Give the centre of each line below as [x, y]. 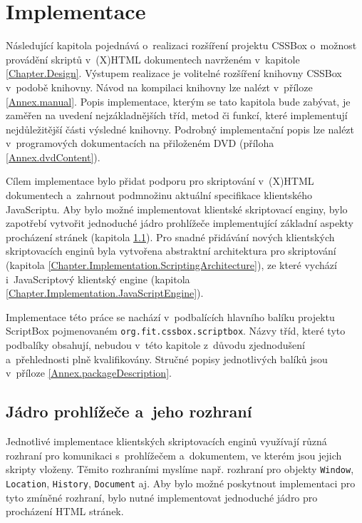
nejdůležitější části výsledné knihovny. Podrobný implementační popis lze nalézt [180, 129]
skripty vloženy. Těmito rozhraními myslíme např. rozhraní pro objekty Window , [180, 469]
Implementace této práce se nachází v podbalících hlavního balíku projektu [170, 316]
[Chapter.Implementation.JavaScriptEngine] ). [105, 293]
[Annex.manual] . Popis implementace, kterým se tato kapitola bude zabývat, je [178, 101]
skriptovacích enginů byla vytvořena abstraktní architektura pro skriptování [171, 251]
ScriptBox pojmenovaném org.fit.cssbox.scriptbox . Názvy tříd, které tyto [176, 331]
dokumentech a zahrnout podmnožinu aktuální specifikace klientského [159, 195]
